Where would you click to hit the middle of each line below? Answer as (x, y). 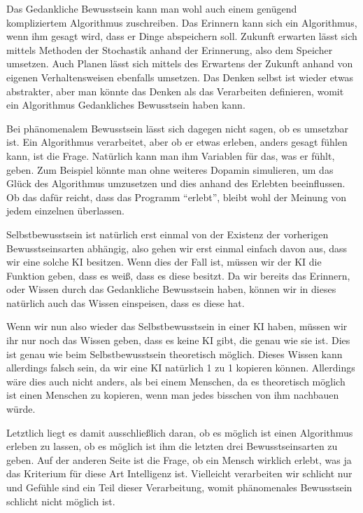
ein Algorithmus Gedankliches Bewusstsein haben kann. (126, 105)
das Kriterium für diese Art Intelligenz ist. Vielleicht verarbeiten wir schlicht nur (179, 473)
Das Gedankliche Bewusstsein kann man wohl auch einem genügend (152, 8)
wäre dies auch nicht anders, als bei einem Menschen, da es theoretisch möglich (176, 381)
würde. (21, 409)
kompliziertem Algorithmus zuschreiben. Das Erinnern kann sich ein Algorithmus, (182, 22)
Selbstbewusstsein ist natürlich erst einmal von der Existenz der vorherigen (168, 234)
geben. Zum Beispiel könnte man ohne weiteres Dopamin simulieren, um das (170, 169)
